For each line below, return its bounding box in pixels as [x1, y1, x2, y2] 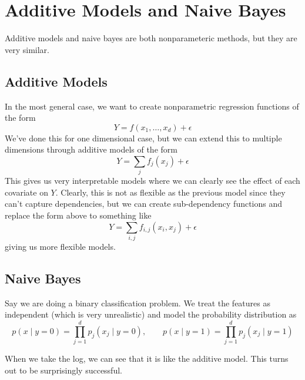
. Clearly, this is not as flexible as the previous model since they [55, 186, 286, 198]
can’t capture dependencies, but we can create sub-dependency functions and [5, 197, 283, 210]
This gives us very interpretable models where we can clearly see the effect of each [5, 174, 300, 187]
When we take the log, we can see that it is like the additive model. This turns [5, 352, 289, 365]
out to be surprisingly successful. [5, 364, 122, 376]
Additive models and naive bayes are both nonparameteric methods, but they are [5, 32, 297, 44]
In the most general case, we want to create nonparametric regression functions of [5, 100, 299, 112]
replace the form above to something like [5, 209, 152, 221]
